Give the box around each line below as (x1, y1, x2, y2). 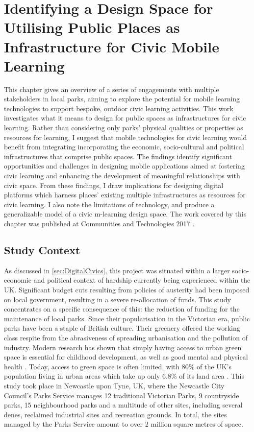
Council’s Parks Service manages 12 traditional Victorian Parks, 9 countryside (4, 390, 239, 400)
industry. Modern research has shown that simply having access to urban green (4, 342, 242, 352)
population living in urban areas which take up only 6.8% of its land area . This (4, 371, 245, 381)
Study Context (4, 242, 80, 257)
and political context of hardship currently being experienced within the (33, 275, 251, 285)
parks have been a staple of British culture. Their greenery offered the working (4, 323, 240, 333)
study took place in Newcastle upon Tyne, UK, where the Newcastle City (4, 380, 225, 390)
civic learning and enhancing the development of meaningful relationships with (4, 170, 240, 181)
